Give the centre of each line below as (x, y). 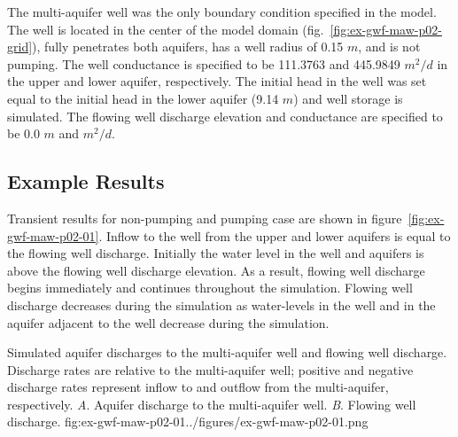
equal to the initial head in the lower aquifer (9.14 (143, 98)
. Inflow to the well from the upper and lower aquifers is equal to (275, 235)
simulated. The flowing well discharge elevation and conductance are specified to (225, 116)
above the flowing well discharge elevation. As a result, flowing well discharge (216, 270)
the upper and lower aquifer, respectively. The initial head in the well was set (217, 81)
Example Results (86, 181)
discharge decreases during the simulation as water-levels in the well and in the (221, 304)
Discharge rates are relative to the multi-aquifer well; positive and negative (210, 369)
